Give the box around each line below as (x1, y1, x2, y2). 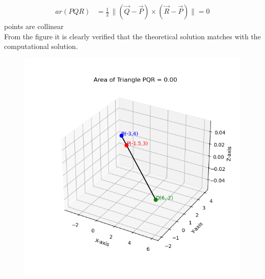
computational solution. (4, 41, 78, 52)
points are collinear (4, 21, 64, 32)
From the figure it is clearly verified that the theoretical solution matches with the (4, 31, 261, 41)
